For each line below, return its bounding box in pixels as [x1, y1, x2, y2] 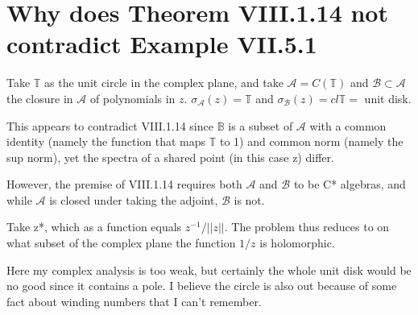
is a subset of [228, 117, 293, 134]
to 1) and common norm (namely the [219, 133, 404, 150]
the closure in [6, 89, 73, 106]
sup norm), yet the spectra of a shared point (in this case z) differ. [6, 148, 334, 165]
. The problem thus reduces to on [224, 218, 390, 235]
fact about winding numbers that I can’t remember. [6, 292, 262, 309]
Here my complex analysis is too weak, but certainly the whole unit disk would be [6, 261, 412, 278]
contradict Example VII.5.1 [6, 27, 317, 60]
